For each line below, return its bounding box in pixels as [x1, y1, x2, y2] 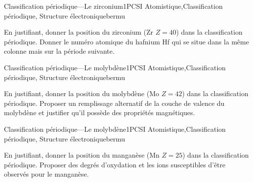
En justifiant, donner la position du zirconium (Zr [4, 27, 154, 37]
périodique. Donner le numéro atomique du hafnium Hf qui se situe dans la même [4, 36, 249, 46]
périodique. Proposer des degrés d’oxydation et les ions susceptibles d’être [4, 159, 226, 169]
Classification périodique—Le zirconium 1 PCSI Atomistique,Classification [4, 1, 223, 11]
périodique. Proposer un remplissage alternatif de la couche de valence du [4, 98, 225, 108]
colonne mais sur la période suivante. [4, 46, 115, 56]
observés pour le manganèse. [4, 169, 89, 179]
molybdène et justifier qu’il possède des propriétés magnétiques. [4, 107, 195, 118]
